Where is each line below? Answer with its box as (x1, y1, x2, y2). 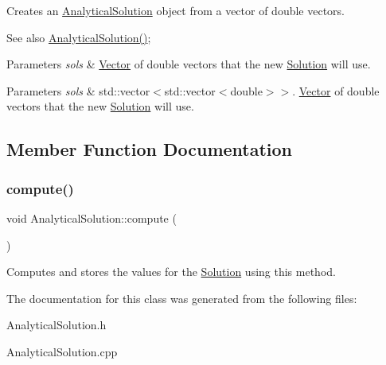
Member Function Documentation (6, 137, 293, 161)
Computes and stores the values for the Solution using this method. (6, 263, 336, 280)
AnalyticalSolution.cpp (6, 343, 118, 359)
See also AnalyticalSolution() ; (6, 29, 151, 45)
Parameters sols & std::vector (6, 82, 150, 99)
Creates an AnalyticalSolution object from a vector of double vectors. (6, 2, 345, 18)
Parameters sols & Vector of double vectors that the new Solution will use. (6, 56, 371, 72)
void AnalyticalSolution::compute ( (6, 209, 177, 226)
